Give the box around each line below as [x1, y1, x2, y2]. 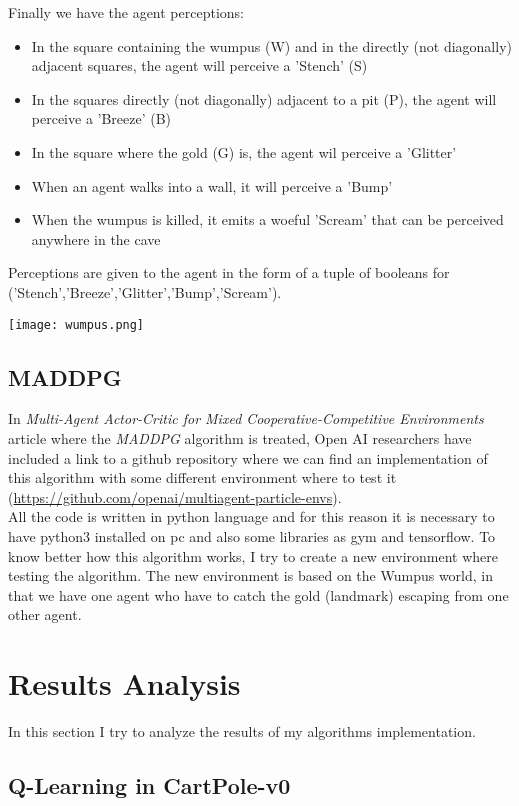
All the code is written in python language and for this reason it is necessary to [8, 506, 495, 527]
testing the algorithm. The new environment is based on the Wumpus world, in [8, 565, 493, 586]
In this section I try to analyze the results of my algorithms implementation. [8, 721, 476, 742]
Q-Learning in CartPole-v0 [8, 770, 291, 801]
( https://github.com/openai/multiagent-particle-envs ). [8, 486, 342, 507]
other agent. [8, 604, 82, 625]
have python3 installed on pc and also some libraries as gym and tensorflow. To [8, 525, 496, 546]
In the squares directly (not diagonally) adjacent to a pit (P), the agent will [31, 88, 497, 109]
